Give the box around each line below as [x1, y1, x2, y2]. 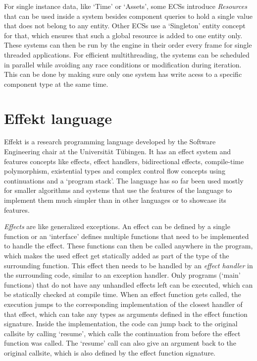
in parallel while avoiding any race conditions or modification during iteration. [4, 59, 242, 69]
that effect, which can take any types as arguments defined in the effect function [4, 308, 248, 319]
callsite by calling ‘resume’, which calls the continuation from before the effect [4, 328, 241, 338]
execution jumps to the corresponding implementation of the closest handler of [4, 299, 243, 309]
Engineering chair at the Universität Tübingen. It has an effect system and [4, 146, 231, 157]
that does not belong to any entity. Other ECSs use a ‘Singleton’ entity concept [4, 20, 246, 31]
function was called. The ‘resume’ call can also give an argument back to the [4, 338, 236, 348]
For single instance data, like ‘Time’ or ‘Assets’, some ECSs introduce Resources [4, 1, 247, 11]
